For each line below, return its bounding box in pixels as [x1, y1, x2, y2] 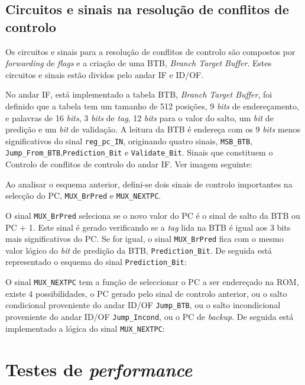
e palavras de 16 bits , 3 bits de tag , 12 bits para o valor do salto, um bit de [5, 111, 274, 124]
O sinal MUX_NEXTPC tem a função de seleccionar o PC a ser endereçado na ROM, [5, 276, 299, 288]
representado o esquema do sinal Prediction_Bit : [5, 255, 187, 268]
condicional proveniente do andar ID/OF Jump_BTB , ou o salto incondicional [5, 299, 281, 311]
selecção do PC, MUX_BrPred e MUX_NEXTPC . [5, 189, 161, 202]
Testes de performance [5, 357, 193, 381]
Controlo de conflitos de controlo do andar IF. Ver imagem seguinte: [5, 158, 252, 170]
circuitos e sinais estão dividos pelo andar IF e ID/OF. [5, 68, 204, 80]
